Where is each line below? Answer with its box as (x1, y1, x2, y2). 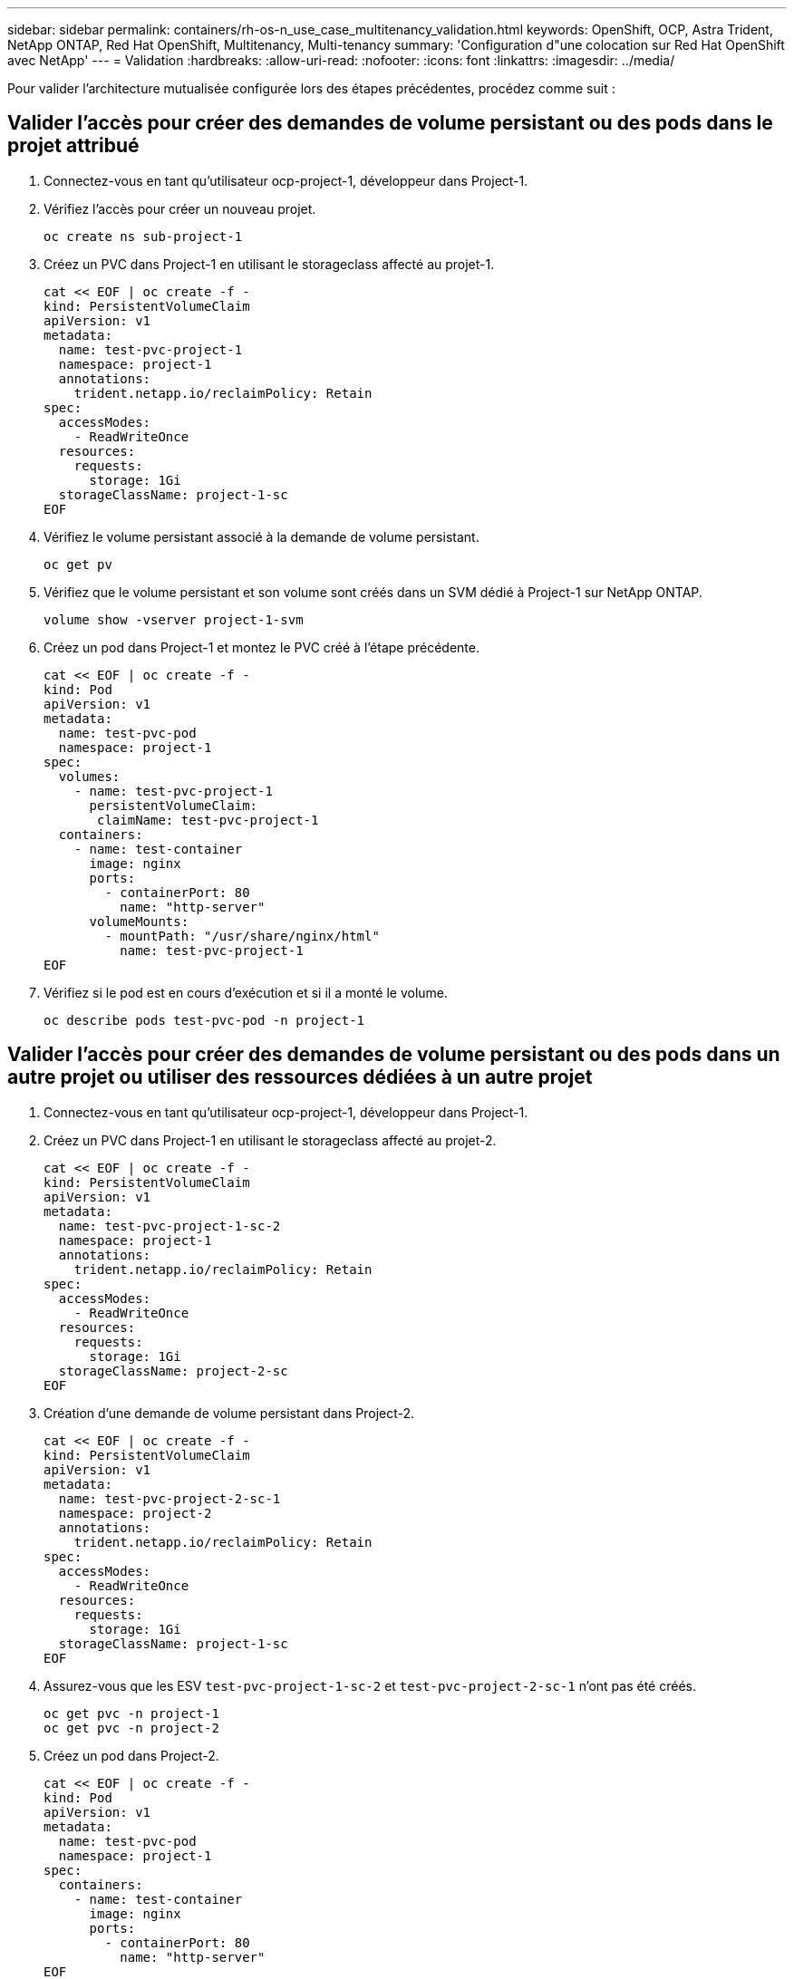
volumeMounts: (89, 913, 189, 929)
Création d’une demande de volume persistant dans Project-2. (44, 1405, 415, 1421)
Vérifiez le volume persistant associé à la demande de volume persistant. (44, 528, 479, 545)
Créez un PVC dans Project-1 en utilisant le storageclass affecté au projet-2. (44, 1132, 497, 1148)
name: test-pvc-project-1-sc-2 (58, 1218, 281, 1233)
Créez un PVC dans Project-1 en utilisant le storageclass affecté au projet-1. (44, 256, 495, 272)
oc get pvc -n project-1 (44, 1705, 219, 1721)
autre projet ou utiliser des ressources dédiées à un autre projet (7, 1066, 593, 1089)
